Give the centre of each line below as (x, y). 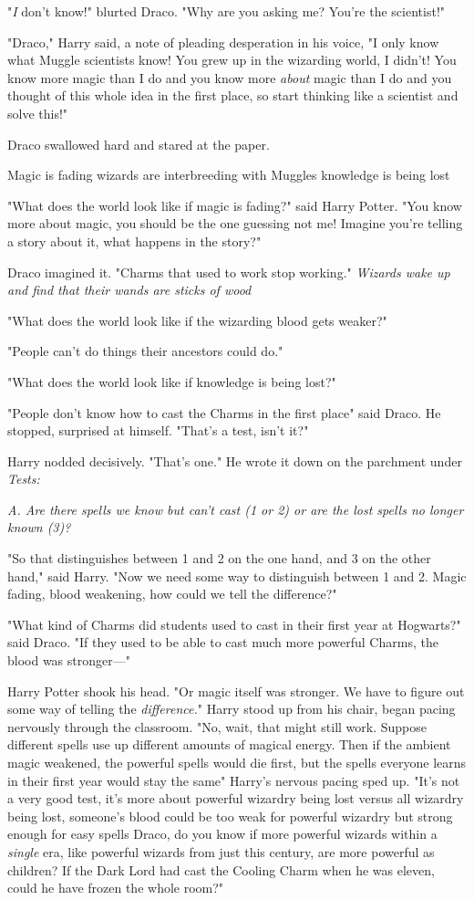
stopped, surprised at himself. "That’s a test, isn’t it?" (158, 430)
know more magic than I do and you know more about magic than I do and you (230, 77)
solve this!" (38, 113)
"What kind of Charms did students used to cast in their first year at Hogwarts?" (234, 624)
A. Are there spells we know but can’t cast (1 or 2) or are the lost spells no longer (236, 509)
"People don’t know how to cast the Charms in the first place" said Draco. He (224, 412)
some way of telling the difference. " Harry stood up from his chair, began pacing (232, 709)
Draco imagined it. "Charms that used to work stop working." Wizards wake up (229, 272)
